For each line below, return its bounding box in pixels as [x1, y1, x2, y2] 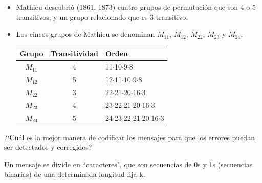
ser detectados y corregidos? [4, 142, 92, 152]
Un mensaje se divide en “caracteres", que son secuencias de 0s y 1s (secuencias [4, 158, 253, 169]
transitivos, [16, 11, 51, 22]
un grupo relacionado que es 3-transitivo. [59, 11, 188, 22]
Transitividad [50, 48, 98, 59]
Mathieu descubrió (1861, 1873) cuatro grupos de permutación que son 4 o [16, 2, 250, 12]
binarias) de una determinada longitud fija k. [4, 169, 145, 179]
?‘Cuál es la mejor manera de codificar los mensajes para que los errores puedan [4, 131, 255, 142]
